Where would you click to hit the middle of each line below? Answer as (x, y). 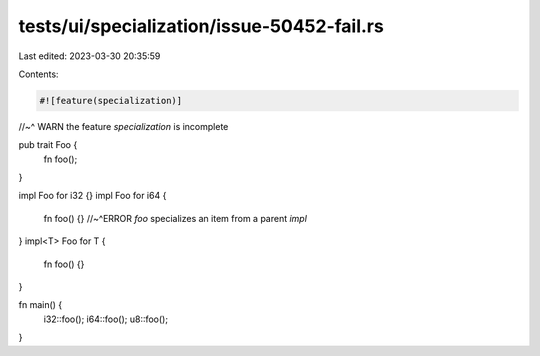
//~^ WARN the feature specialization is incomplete (123, 126)
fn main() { (40, 305)
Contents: (38, 74)
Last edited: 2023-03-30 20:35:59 (89, 56)
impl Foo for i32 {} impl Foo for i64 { (92, 196)
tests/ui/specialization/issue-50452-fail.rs (201, 26)
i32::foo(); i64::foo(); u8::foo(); (106, 319)
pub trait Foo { (48, 145)
